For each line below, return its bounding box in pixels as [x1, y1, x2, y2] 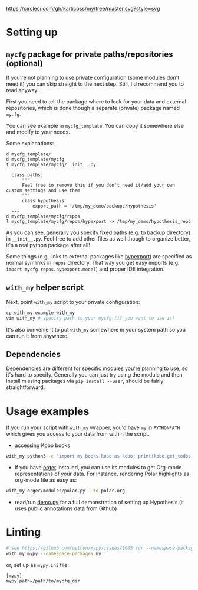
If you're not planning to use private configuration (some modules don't [6, 74, 180, 81]
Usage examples [6, 404, 90, 418]
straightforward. [6, 384, 45, 391]
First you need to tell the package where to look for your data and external [6, 98, 187, 105]
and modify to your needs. [6, 128, 71, 135]
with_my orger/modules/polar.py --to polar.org [6, 488, 126, 494]
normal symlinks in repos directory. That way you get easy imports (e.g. [6, 260, 180, 266]
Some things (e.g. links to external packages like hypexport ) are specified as [6, 253, 192, 260]
